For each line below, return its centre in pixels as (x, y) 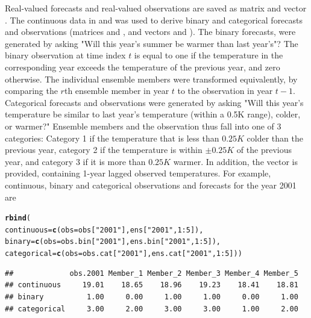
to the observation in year (225, 91)
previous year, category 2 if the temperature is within (104, 150)
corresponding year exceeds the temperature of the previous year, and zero (143, 67)
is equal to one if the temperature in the (209, 55)
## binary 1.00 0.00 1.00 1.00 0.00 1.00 (152, 297)
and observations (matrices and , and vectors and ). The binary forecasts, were (150, 32)
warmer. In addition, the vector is (235, 161)
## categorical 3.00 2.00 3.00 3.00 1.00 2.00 (152, 309)
